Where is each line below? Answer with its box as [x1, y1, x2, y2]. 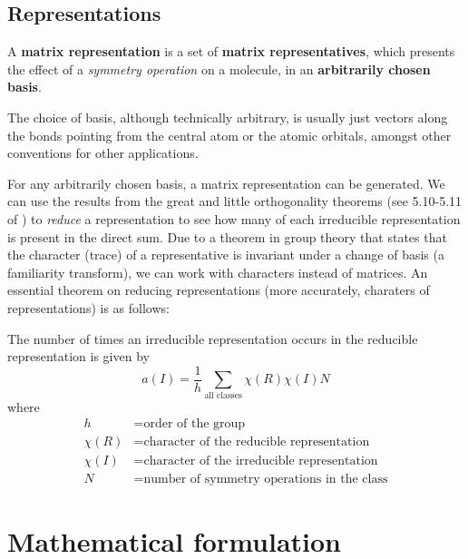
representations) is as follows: [7, 298, 170, 317]
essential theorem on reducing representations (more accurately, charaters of [7, 280, 430, 299]
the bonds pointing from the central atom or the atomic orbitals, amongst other [7, 125, 452, 144]
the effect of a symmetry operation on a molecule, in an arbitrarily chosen [7, 59, 431, 78]
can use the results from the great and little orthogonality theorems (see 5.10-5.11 [7, 191, 463, 211]
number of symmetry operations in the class [143, 473, 388, 486]
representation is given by [7, 347, 150, 366]
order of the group [143, 417, 246, 431]
